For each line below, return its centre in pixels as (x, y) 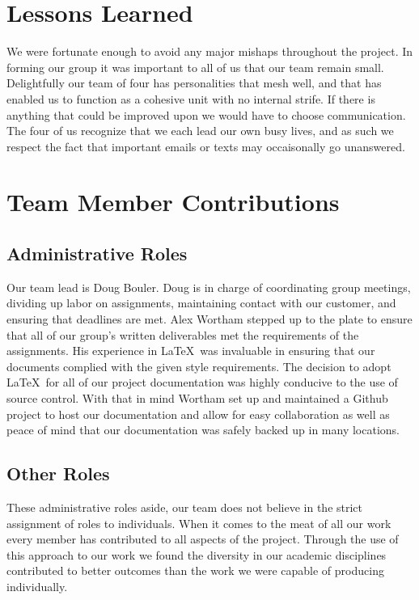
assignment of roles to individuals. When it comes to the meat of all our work (199, 523)
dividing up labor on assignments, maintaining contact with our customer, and (201, 303)
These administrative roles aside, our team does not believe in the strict (185, 507)
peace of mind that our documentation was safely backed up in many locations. (203, 430)
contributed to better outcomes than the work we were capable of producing (195, 570)
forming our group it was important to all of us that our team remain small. (195, 67)
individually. (37, 586)
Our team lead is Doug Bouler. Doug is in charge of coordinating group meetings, (209, 287)
